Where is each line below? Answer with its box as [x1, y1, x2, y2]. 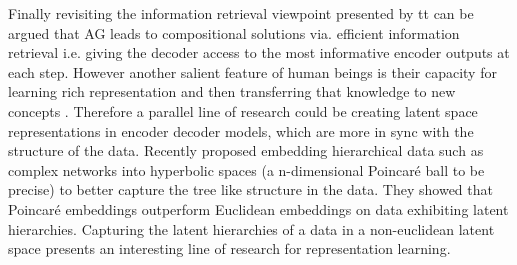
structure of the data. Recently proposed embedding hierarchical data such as [8, 140, 484, 161]
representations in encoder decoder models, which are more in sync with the [8, 120, 474, 141]
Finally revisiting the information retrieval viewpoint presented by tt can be [8, 3, 474, 23]
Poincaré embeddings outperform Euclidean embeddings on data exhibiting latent [8, 198, 509, 219]
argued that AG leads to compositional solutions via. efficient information [8, 22, 460, 43]
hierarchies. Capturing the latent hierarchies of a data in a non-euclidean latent [8, 218, 495, 239]
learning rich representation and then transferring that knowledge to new [8, 81, 456, 102]
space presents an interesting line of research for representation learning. [8, 238, 451, 259]
